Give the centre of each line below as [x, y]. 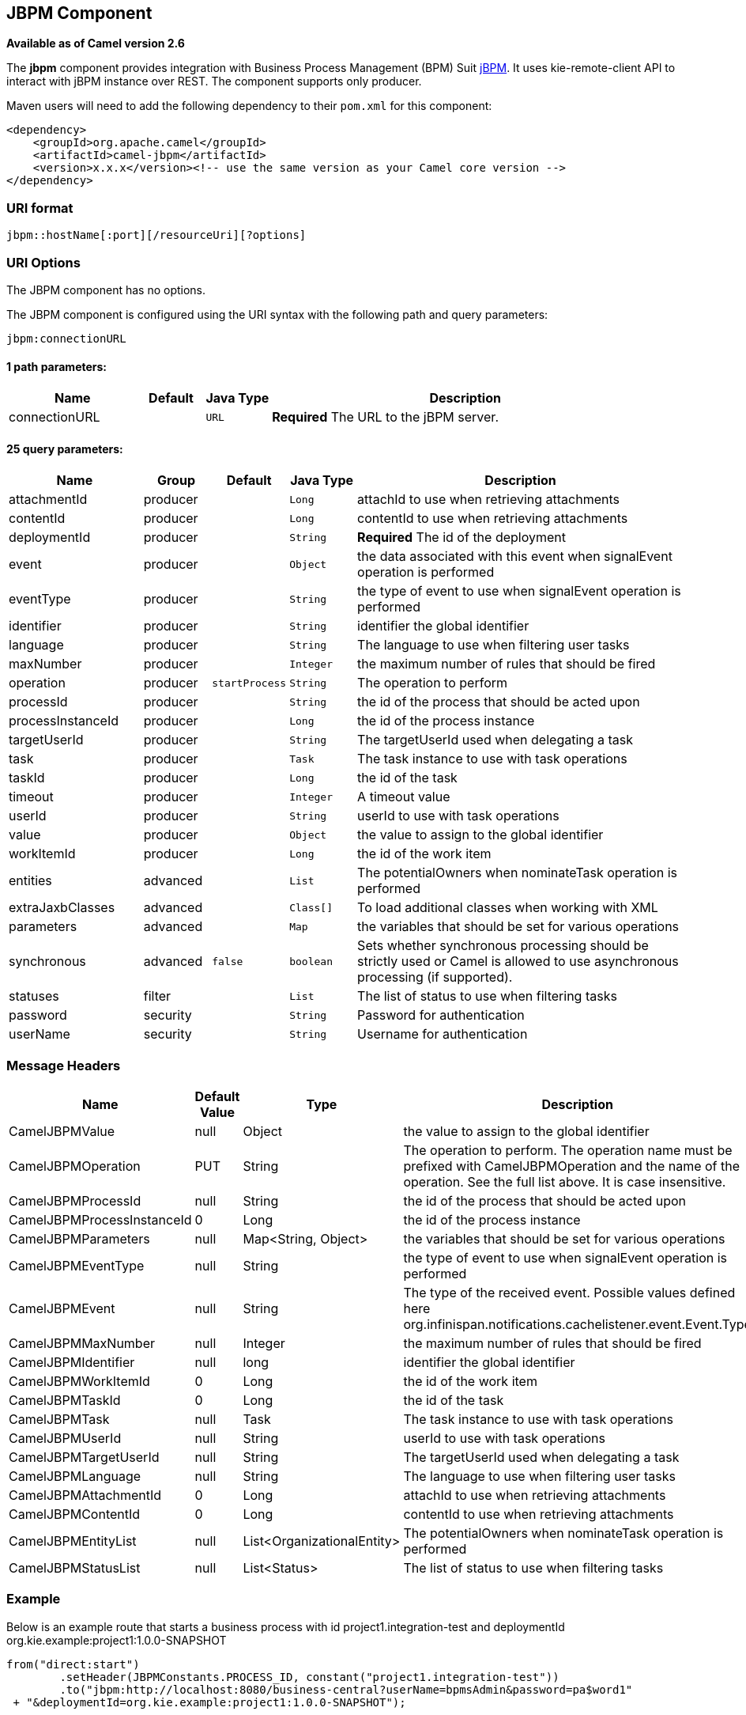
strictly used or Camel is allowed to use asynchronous [518, 962]
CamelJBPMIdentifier [72, 1363]
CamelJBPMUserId [65, 1439]
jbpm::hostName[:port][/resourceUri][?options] [156, 235]
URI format [40, 208]
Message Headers [64, 1065]
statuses [34, 996]
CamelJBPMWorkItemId [79, 1382]
